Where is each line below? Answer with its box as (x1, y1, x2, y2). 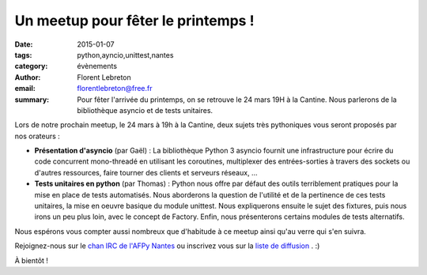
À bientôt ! (14, 255, 49, 265)
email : (14, 84, 36, 93)
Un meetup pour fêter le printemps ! (14, 12, 255, 29)
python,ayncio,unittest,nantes (77, 50, 174, 59)
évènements (77, 62, 118, 71)
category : (14, 62, 48, 71)
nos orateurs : (14, 131, 61, 141)
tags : (14, 50, 32, 59)
